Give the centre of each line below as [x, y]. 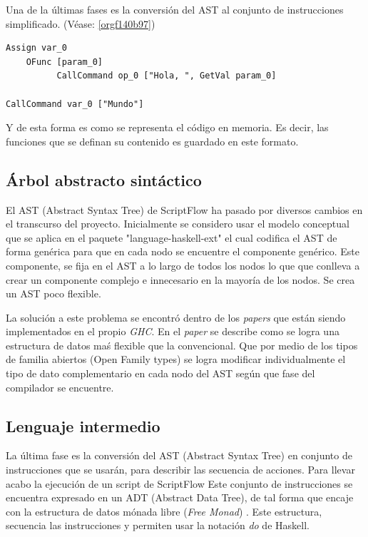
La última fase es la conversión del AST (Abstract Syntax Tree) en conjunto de [179, 455]
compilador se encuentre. [60, 387]
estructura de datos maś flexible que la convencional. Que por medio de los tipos [182, 345]
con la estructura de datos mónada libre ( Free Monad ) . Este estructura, [164, 511]
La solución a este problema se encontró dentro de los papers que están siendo [176, 317]
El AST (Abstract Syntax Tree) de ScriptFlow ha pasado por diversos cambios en [184, 209]
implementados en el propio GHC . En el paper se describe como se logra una [173, 331]
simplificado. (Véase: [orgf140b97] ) [81, 23]
